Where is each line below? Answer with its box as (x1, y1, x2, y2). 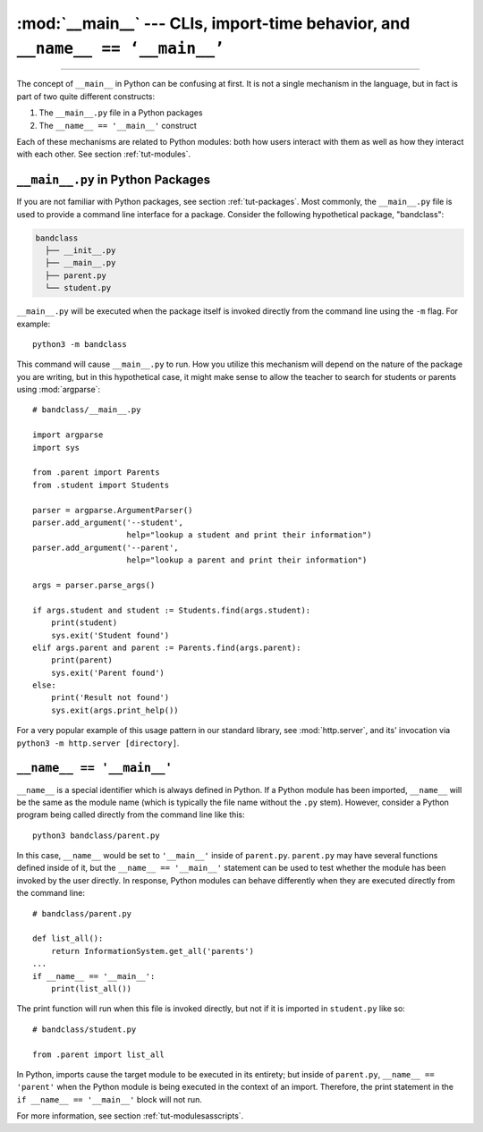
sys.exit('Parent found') (50, 667, 165, 678)
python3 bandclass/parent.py (32, 830, 160, 841)
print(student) (50, 618, 118, 628)
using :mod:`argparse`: (16, 384, 101, 395)
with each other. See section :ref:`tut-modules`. (16, 148, 191, 160)
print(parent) (50, 655, 114, 665)
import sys (32, 443, 80, 452)
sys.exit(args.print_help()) (50, 705, 179, 715)
